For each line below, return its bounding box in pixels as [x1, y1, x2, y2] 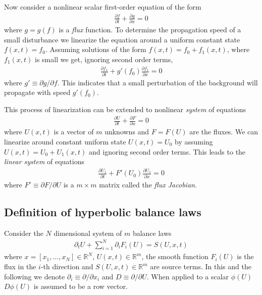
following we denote [4, 271, 65, 281]
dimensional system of [54, 227, 122, 238]
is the [237, 251, 254, 262]
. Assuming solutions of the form [45, 44, 146, 55]
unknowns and [104, 126, 149, 137]
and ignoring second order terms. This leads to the [89, 146, 246, 157]
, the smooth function [141, 251, 208, 262]
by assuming [174, 136, 213, 146]
